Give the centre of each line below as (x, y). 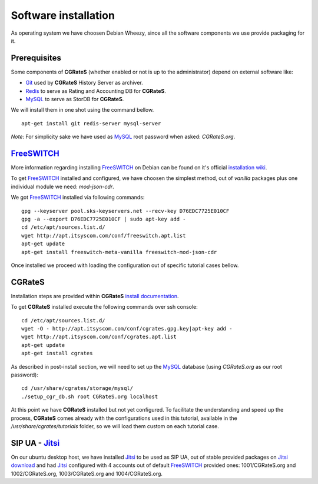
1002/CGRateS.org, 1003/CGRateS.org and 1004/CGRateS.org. (87, 473)
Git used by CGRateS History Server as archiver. (85, 83)
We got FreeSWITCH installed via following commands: (78, 198)
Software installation (63, 15)
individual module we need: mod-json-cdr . (62, 186)
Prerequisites (36, 58)
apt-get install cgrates (57, 353)
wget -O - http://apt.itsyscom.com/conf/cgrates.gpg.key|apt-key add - (127, 329)
